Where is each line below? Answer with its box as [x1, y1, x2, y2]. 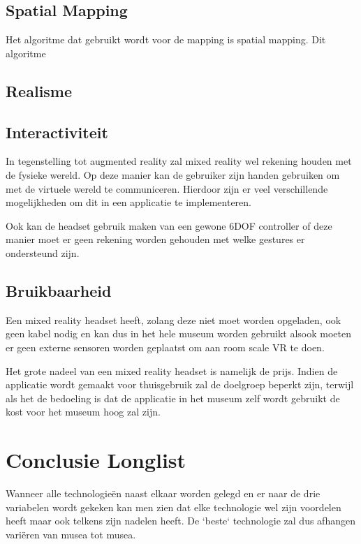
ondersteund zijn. [6, 245, 80, 260]
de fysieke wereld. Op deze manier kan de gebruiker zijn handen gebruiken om [6, 167, 340, 182]
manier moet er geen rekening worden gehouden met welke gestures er [6, 232, 305, 247]
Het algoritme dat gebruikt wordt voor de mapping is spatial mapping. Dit [6, 32, 326, 47]
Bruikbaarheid [6, 279, 112, 301]
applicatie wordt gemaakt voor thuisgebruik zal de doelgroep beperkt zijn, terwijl [6, 377, 354, 392]
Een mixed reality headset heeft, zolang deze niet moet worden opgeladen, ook [6, 312, 341, 327]
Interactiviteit [6, 121, 108, 142]
